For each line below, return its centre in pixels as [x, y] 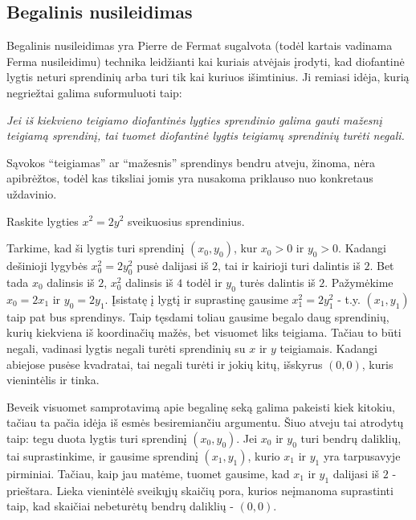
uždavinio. [32, 193]
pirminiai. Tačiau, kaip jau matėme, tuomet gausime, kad [148, 473]
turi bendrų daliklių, [351, 438]
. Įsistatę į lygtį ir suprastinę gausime [196, 299]
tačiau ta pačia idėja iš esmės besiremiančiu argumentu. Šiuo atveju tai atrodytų [205, 422]
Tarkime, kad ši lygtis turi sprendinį [96, 248]
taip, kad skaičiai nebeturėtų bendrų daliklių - [120, 506]
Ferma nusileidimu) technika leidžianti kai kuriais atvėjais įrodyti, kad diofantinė [206, 61]
